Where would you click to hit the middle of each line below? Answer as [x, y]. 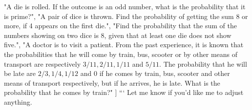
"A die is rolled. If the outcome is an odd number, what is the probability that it [125, 6]
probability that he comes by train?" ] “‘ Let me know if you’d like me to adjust [124, 92]
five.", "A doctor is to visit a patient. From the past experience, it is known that [124, 45]
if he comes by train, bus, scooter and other [165, 73]
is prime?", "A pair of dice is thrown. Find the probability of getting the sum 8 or [126, 16]
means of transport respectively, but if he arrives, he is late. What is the [112, 82]
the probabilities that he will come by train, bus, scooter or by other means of [121, 54]
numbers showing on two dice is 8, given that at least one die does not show [118, 35]
